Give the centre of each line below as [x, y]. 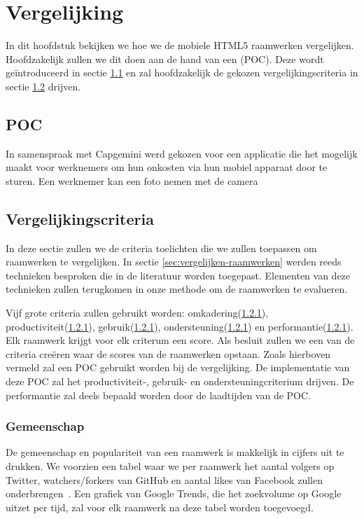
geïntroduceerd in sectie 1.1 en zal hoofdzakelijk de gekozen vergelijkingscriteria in [182, 72]
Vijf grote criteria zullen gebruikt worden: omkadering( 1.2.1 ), [137, 313]
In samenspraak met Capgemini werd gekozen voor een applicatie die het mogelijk [182, 153]
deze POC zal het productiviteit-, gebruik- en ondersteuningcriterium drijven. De [180, 381]
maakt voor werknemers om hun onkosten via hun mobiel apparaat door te [167, 167]
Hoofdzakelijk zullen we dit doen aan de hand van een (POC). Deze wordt [165, 58]
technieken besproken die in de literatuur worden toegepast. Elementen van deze [178, 275]
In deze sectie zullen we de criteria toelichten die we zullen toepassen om [161, 248]
